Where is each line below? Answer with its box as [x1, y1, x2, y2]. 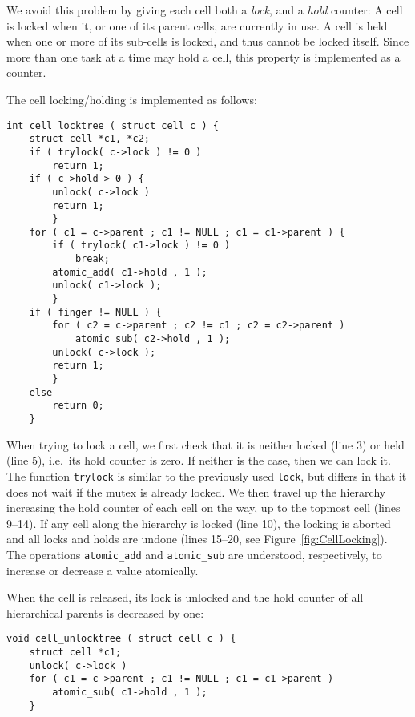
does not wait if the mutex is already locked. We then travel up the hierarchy [6, 483, 386, 500]
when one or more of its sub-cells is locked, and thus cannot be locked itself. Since [6, 33, 409, 50]
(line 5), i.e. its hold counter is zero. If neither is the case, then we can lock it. [6, 452, 391, 469]
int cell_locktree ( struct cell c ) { [6, 119, 219, 131]
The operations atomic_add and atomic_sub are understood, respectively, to [6, 546, 382, 562]
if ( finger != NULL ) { [29, 306, 162, 318]
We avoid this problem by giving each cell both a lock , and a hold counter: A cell [6, 2, 403, 18]
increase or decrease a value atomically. [6, 562, 199, 578]
